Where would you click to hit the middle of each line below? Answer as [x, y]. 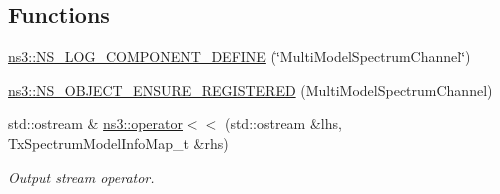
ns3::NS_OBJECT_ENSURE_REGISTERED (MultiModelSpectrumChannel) [250, 89]
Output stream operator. [81, 176]
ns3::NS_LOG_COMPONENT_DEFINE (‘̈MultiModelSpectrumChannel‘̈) [239, 56]
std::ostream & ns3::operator [95, 123]
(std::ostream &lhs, [283, 123]
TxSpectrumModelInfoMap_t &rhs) [118, 142]
